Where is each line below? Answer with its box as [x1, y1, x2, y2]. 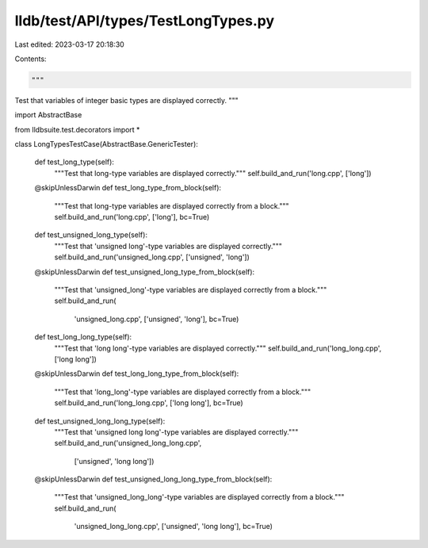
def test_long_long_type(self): [34, 332, 132, 342]
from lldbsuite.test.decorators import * [14, 125, 140, 134]
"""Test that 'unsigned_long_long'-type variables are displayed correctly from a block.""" [54, 492, 345, 502]
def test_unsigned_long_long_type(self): [34, 416, 166, 426]
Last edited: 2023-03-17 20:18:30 [14, 40, 124, 49]
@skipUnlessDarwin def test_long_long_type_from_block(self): [34, 369, 239, 378]
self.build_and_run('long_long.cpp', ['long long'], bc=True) [54, 398, 243, 408]
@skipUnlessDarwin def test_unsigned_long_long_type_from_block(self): [34, 474, 273, 484]
